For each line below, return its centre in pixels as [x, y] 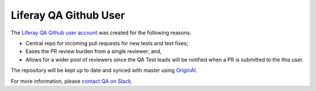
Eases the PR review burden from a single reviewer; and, [94, 51]
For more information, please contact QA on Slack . [72, 81]
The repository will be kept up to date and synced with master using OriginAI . [104, 71]
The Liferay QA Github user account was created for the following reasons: [101, 33]
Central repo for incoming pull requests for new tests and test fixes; [107, 43]
